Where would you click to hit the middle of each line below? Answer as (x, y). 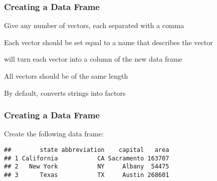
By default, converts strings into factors (65, 93)
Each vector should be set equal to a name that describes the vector (109, 42)
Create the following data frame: (54, 134)
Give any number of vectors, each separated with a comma (94, 25)
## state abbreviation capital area (87, 150)
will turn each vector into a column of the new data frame (93, 59)
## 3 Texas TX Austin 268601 (87, 175)
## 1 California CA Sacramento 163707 (87, 158)
